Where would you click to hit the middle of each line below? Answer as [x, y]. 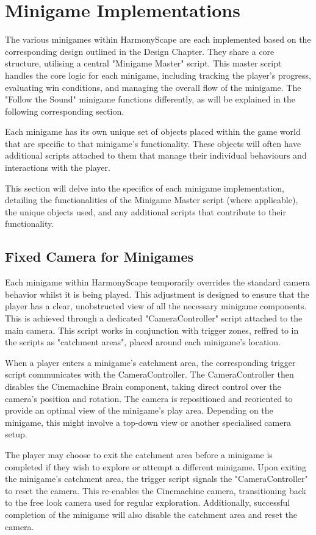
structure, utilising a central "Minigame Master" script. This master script [143, 63]
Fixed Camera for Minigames [99, 257]
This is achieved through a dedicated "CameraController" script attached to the [154, 318]
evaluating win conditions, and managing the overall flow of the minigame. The [153, 87]
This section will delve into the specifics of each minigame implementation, [145, 188]
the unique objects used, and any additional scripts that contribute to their [145, 211]
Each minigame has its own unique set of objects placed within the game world [153, 131]
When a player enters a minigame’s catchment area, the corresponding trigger [150, 362]
